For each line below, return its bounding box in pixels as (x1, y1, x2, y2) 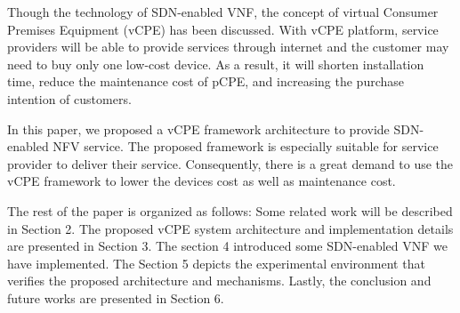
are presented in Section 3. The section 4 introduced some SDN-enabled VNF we (7, 237, 448, 255)
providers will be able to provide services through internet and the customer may (7, 37, 449, 56)
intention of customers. (7, 89, 132, 108)
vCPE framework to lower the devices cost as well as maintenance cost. (7, 172, 396, 190)
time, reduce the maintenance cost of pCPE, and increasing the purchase (7, 72, 404, 91)
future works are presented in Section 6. (7, 288, 224, 307)
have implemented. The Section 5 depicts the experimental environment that (7, 253, 425, 272)
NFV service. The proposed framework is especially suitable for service (52, 137, 439, 156)
